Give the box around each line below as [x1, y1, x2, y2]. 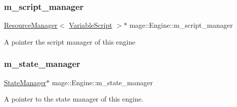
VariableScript [69, 20, 112, 30]
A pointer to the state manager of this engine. [4, 94, 143, 104]
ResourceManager [4, 20, 58, 30]
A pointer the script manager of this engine [4, 36, 136, 47]
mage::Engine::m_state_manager [51, 77, 153, 87]
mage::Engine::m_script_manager [129, 20, 233, 30]
